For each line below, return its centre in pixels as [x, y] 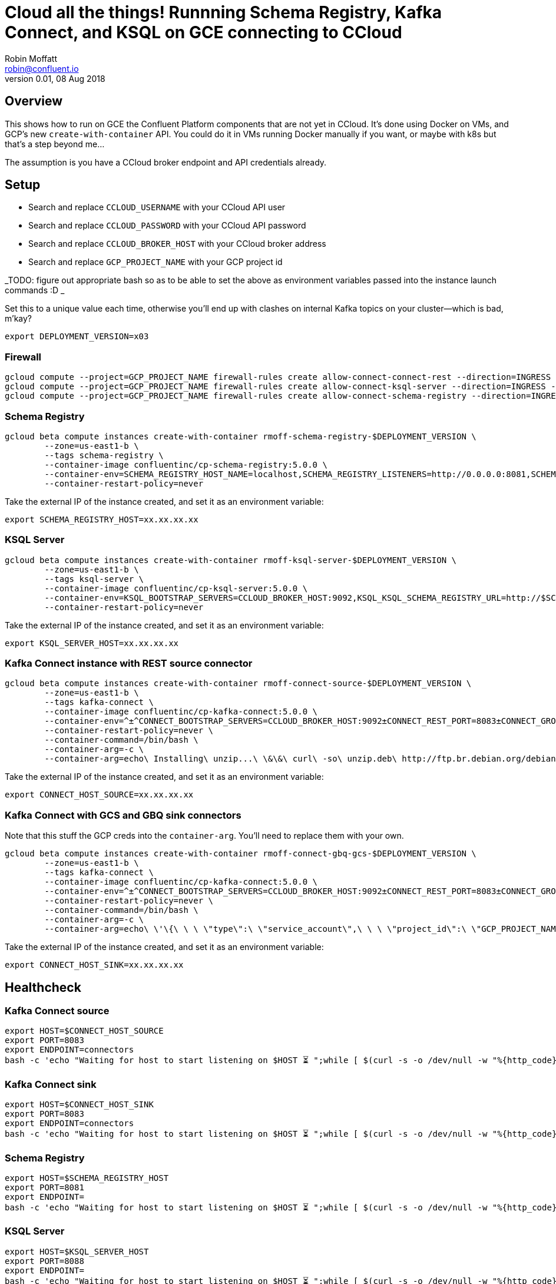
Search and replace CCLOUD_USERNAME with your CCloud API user [157, 207]
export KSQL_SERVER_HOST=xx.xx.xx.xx [92, 643]
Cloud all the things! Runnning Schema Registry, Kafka [224, 12]
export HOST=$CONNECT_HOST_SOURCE [84, 1031]
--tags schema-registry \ [104, 455]
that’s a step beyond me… [55, 144]
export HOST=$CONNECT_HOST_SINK [79, 1105]
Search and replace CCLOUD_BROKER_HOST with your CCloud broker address [177, 244]
